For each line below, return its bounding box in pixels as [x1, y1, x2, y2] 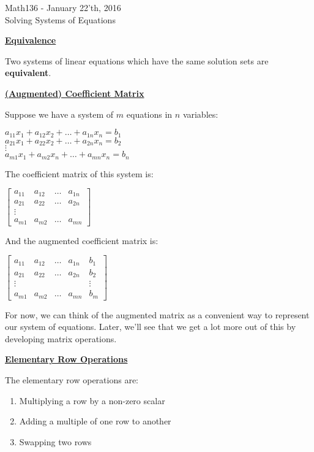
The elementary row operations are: [5, 373, 138, 386]
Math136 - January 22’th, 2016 [5, 1, 121, 13]
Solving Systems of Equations [5, 13, 116, 26]
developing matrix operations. [5, 332, 117, 345]
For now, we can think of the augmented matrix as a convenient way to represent [5, 308, 310, 321]
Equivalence [5, 34, 56, 47]
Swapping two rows [19, 435, 92, 448]
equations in [126, 107, 173, 120]
